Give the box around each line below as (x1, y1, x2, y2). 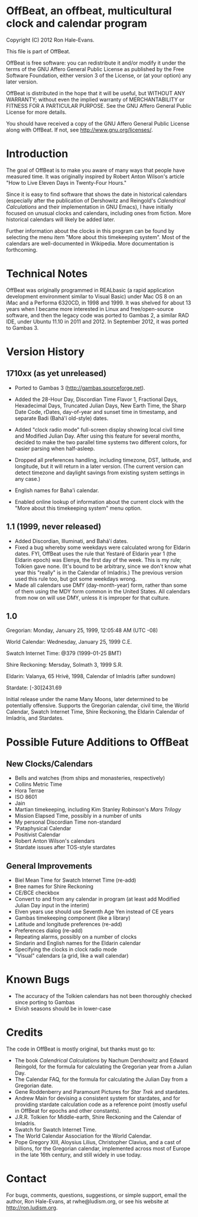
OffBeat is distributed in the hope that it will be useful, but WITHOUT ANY (6, 89, 185, 97)
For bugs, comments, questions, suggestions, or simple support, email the (6, 1192, 187, 1199)
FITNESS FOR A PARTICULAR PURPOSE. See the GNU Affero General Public (6, 102, 192, 109)
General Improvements (6, 860, 93, 871)
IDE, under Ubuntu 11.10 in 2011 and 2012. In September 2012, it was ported (6, 318, 189, 325)
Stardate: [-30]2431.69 (6, 684, 62, 691)
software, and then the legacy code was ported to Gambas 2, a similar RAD (6, 312, 189, 319)
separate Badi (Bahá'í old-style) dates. (14, 415, 109, 422)
